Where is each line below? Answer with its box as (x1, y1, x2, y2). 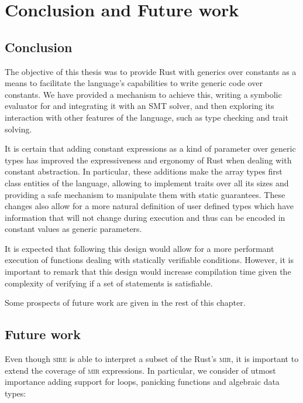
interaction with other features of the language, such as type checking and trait (5, 111, 288, 123)
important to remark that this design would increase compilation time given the (5, 265, 291, 278)
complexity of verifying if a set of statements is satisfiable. (5, 276, 213, 289)
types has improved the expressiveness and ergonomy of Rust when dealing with (5, 153, 292, 166)
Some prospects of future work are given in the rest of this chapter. (5, 296, 246, 309)
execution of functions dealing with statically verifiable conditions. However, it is (5, 254, 294, 266)
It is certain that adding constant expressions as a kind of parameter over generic (5, 142, 296, 155)
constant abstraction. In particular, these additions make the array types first (5, 165, 283, 177)
